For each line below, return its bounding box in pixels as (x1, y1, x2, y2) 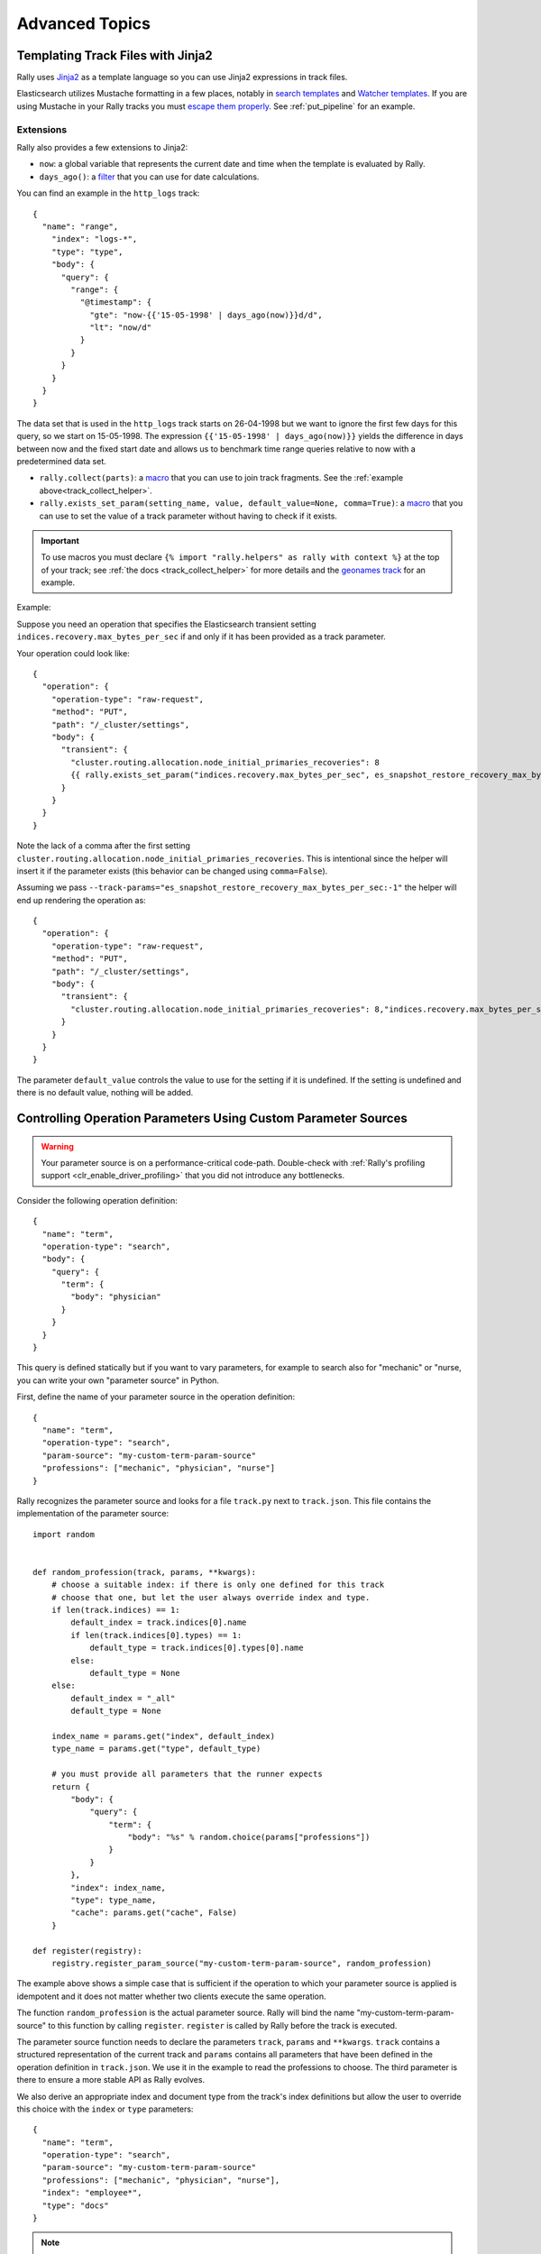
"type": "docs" (41, 2200, 109, 2211)
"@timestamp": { (79, 298, 152, 307)
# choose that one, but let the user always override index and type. (50, 1592, 371, 1602)
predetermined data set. (16, 455, 107, 466)
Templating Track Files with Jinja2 (16, 48, 214, 63)
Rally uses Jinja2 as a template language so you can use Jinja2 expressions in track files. (16, 72, 348, 83)
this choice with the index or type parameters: (16, 2103, 194, 2114)
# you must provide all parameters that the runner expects (50, 1769, 324, 1780)
